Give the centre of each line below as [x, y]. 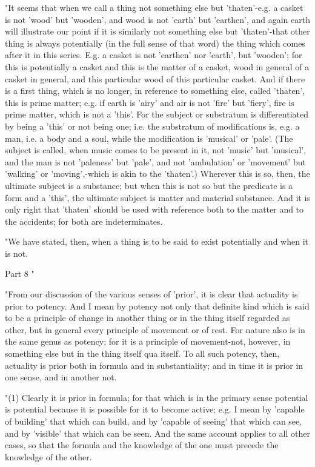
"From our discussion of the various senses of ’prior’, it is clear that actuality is [151, 294]
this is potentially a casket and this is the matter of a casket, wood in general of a [157, 66]
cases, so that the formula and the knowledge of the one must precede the [142, 445]
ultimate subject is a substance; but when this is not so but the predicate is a [149, 185]
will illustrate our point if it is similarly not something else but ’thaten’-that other [157, 31]
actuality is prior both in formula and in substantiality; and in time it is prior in [154, 365]
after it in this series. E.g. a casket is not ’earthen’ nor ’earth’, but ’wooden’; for [154, 55]
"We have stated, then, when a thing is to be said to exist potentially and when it [157, 241]
